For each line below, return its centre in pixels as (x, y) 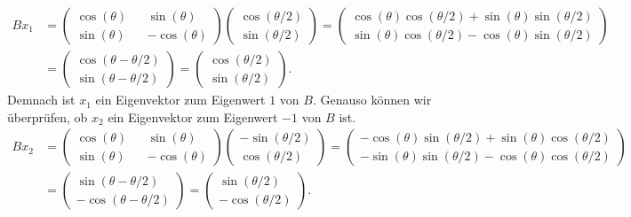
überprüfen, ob (48, 116)
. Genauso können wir (372, 100)
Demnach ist (41, 100)
